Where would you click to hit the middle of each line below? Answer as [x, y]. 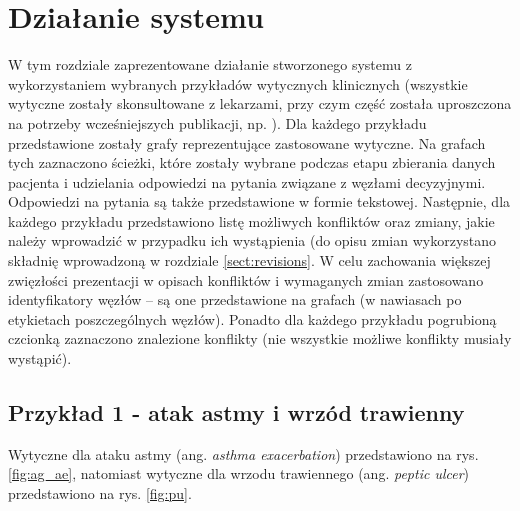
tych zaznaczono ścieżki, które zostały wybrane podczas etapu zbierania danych [252, 162]
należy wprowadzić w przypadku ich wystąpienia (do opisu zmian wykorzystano [252, 240]
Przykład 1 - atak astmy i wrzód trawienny [236, 412]
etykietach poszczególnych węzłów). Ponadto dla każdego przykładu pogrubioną [252, 318]
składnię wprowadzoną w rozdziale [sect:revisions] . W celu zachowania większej [249, 260]
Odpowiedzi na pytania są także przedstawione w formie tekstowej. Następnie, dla [259, 201]
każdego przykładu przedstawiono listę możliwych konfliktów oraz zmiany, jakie [251, 220]
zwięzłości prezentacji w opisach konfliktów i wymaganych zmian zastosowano [246, 279]
